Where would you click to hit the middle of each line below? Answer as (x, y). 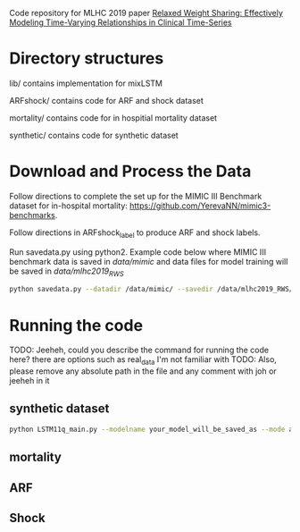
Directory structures (87, 59)
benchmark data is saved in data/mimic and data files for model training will (149, 261)
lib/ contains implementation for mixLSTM (86, 83)
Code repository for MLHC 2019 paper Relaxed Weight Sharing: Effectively (146, 13)
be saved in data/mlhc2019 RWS (67, 272)
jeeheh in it (29, 381)
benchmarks (32, 215)
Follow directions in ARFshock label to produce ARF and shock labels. (135, 233)
